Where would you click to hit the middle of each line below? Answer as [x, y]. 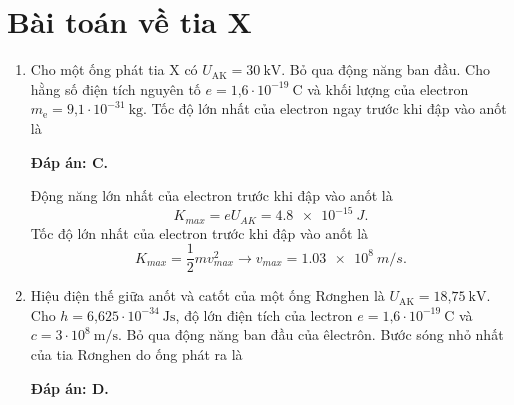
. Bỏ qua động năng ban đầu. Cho [385, 69]
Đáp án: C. [69, 161]
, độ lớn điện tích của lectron [264, 314]
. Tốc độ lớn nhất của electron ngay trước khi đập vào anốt [325, 108]
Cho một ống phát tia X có [114, 69]
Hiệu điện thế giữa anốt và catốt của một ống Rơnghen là [207, 295]
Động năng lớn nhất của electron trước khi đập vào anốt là [211, 195]
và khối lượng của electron [388, 88]
